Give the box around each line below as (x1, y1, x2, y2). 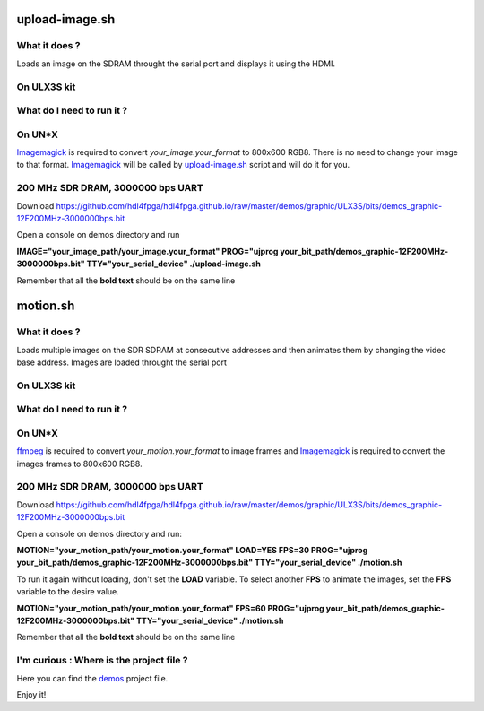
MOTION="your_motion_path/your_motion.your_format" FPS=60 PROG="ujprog (16, 603, 324, 613)
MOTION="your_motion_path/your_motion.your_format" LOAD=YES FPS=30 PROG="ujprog (16, 545, 368, 556)
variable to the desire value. (16, 586, 120, 597)
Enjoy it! (16, 689, 47, 699)
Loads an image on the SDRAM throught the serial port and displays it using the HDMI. (16, 58, 336, 69)
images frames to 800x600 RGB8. (16, 458, 143, 469)
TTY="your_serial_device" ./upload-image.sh (86, 258, 262, 269)
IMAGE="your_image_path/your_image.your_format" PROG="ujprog (16, 246, 279, 256)
